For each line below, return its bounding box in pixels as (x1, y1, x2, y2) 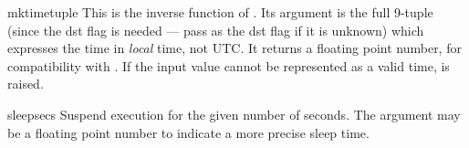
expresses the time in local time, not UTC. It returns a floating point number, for (7, 38, 462, 58)
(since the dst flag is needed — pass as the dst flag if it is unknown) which (7, 20, 424, 39)
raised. (7, 74, 44, 93)
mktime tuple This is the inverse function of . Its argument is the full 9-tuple (7, 3, 433, 21)
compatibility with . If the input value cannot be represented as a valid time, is (7, 56, 450, 75)
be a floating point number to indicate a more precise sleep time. (7, 122, 370, 142)
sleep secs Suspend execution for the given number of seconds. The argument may (7, 104, 461, 123)
